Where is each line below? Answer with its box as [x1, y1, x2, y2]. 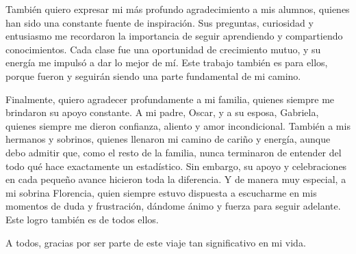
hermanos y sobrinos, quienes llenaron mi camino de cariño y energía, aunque [5, 132, 331, 146]
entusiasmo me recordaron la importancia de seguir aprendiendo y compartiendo [5, 29, 343, 43]
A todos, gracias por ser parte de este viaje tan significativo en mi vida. [5, 235, 306, 249]
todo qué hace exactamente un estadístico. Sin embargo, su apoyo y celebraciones [5, 158, 347, 173]
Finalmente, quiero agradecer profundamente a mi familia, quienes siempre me [5, 91, 335, 106]
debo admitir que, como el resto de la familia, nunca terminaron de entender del [5, 145, 342, 159]
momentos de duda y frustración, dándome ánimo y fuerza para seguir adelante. [5, 199, 341, 213]
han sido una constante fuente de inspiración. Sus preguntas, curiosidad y [5, 15, 314, 29]
